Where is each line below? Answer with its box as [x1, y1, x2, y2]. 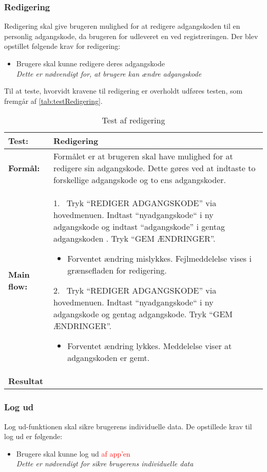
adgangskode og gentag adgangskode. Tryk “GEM [53, 308, 233, 320]
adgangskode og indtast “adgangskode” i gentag [53, 221, 225, 233]
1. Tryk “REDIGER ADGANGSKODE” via [53, 197, 217, 209]
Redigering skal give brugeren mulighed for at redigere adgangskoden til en [4, 21, 240, 31]
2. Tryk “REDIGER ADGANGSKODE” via [53, 284, 217, 297]
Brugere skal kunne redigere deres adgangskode [16, 58, 165, 68]
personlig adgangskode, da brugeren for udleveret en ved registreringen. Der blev [4, 30, 258, 41]
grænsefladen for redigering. [67, 264, 167, 277]
